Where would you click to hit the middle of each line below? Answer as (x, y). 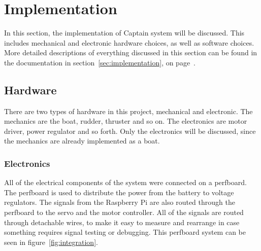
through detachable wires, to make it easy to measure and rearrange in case (122, 222)
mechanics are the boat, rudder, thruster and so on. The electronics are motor (126, 121)
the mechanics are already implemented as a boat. (82, 141)
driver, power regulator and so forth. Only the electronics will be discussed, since (130, 131)
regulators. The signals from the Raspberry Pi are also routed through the (120, 202)
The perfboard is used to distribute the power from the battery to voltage (119, 192)
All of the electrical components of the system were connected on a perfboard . (125, 182)
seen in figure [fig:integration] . (51, 242)
